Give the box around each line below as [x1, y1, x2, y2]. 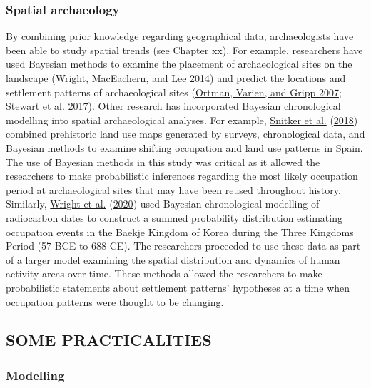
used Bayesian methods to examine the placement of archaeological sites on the [6, 56, 352, 71]
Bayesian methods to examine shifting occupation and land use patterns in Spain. [6, 140, 363, 155]
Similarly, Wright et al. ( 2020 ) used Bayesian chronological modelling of [6, 196, 320, 211]
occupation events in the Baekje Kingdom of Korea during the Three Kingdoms [6, 224, 354, 239]
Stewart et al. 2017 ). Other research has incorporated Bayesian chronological [6, 98, 341, 113]
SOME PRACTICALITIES [6, 329, 212, 351]
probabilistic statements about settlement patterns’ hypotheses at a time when [6, 280, 350, 295]
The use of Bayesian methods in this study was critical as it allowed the [6, 154, 320, 169]
